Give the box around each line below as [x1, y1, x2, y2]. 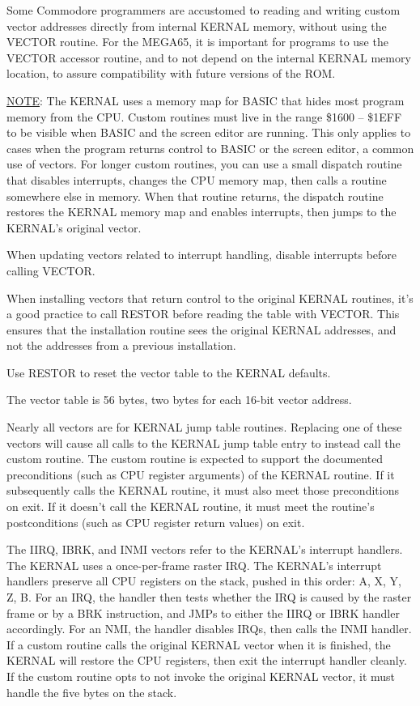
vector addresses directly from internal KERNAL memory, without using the [6, 17, 387, 34]
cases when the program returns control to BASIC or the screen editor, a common [6, 139, 414, 156]
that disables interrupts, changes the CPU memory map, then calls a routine [6, 171, 387, 188]
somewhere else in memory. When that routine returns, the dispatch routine [6, 187, 384, 204]
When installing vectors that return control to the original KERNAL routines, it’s [6, 289, 414, 306]
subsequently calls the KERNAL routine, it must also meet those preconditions [6, 482, 399, 499]
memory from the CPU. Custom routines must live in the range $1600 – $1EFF [6, 108, 402, 125]
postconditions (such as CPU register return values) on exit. [6, 513, 305, 530]
